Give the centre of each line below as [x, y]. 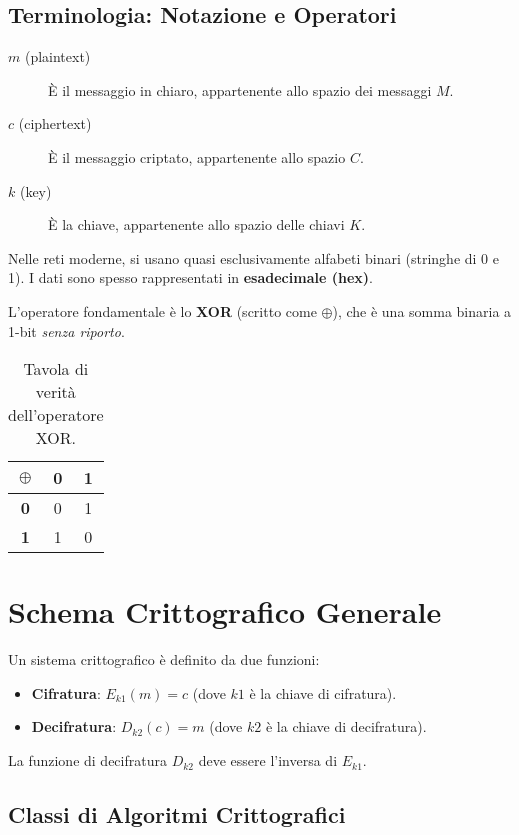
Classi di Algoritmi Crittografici [177, 814]
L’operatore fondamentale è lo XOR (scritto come [162, 310]
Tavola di [56, 369]
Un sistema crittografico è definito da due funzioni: [164, 659]
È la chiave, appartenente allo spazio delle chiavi [196, 224]
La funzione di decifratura [87, 760]
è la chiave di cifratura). [323, 692]
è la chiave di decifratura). [346, 726]
